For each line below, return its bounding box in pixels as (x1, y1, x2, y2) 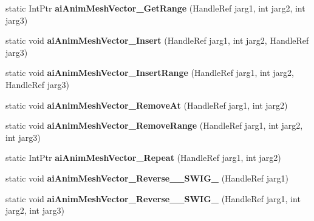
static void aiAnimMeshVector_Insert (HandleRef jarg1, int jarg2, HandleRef (5, 34, 309, 47)
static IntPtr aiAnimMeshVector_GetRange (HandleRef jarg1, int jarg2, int (5, 2, 305, 14)
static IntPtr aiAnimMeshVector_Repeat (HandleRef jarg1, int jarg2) (5, 151, 281, 164)
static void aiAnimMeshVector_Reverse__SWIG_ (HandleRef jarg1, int (5, 192, 301, 205)
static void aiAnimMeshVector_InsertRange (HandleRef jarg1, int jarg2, (5, 66, 295, 79)
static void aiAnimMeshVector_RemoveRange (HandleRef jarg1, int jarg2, (5, 119, 303, 132)
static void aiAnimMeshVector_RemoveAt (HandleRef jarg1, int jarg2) (5, 98, 288, 111)
